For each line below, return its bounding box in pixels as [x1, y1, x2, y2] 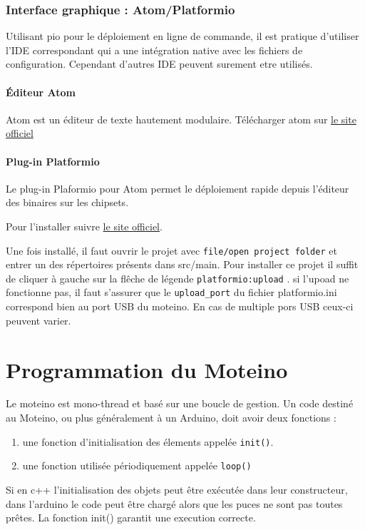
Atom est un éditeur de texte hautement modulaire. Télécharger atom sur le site [6, 111, 356, 126]
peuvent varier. [6, 312, 71, 327]
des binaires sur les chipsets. [6, 195, 129, 210]
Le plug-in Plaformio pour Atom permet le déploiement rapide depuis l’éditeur [6, 180, 349, 195]
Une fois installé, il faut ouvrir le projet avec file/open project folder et [6, 243, 337, 258]
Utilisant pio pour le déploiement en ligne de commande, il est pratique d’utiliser [6, 29, 359, 44]
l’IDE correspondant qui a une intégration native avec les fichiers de [6, 42, 303, 57]
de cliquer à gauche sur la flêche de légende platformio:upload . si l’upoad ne [6, 270, 349, 285]
